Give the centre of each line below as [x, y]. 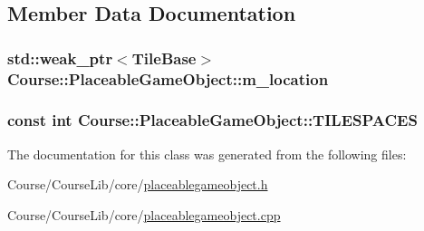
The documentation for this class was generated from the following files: [207, 154]
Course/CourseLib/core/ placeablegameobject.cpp [144, 214]
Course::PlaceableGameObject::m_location [168, 78]
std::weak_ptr [60, 58]
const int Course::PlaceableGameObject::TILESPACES [212, 120]
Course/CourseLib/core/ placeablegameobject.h [138, 184]
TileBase [164, 58]
